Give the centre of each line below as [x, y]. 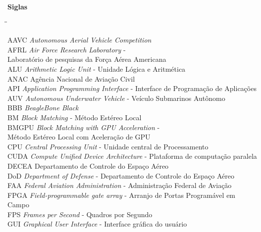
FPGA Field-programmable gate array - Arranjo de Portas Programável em [122, 195]
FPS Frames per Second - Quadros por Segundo [80, 214]
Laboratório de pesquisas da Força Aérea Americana [87, 59]
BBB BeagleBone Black [43, 108]
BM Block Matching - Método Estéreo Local [75, 117]
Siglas [18, 6]
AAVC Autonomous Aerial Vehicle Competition [79, 40]
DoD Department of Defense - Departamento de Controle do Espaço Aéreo [121, 175]
